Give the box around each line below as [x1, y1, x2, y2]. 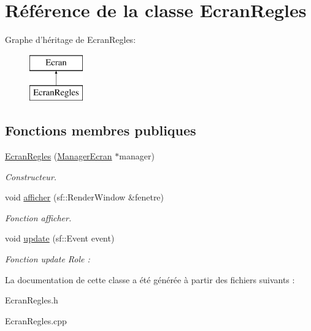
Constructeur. [5, 170, 57, 183]
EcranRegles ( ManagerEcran [5, 150, 112, 162]
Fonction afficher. [5, 211, 72, 224]
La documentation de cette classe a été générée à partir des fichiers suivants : [5, 273, 295, 286]
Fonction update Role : [5, 253, 90, 265]
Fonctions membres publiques [5, 121, 196, 140]
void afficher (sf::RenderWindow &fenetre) [5, 191, 164, 204]
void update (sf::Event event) [5, 232, 115, 245]
